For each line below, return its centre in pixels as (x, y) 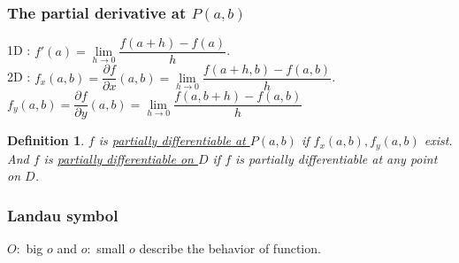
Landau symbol (63, 215)
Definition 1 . (46, 140)
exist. (438, 140)
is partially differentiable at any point (337, 158)
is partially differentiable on (119, 158)
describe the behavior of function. (230, 248)
